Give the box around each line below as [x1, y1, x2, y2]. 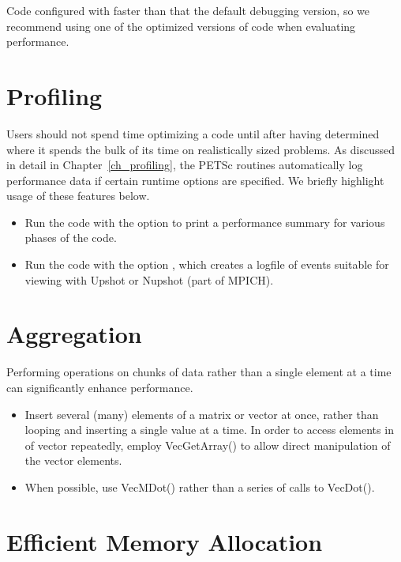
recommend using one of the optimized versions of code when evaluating [6, 17, 356, 34]
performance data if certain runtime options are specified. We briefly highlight [6, 172, 384, 188]
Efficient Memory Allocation [6, 525, 323, 557]
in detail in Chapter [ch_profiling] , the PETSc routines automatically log [6, 157, 363, 173]
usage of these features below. [6, 187, 150, 204]
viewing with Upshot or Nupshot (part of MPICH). [24, 271, 274, 288]
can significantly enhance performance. [6, 379, 193, 395]
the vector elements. [24, 452, 122, 469]
